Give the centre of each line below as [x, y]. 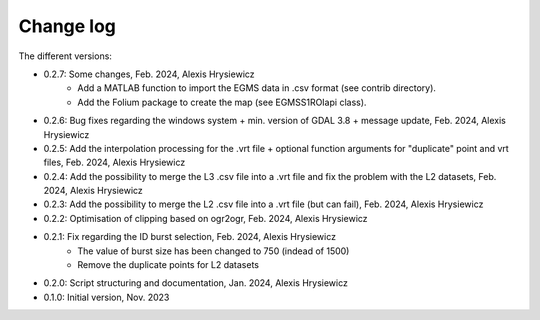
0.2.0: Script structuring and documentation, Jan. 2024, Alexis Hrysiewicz [196, 283]
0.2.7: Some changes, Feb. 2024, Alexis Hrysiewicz [149, 74]
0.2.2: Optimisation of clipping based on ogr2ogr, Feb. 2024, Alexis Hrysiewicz [206, 218]
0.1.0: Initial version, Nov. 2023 [106, 297]
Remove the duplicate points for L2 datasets [168, 265]
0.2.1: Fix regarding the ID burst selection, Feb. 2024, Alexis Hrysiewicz [190, 237]
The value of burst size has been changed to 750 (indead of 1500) [213, 251]
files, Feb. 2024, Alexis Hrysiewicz [114, 162]
